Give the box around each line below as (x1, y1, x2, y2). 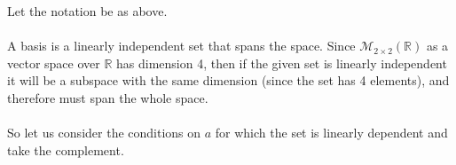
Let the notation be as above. (7, 2, 168, 20)
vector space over (7, 53, 100, 72)
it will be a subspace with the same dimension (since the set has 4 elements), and (7, 71, 450, 90)
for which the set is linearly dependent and (215, 123, 448, 142)
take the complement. (7, 140, 124, 159)
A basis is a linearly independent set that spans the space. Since (7, 36, 356, 55)
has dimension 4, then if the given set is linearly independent (116, 53, 447, 72)
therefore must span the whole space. (7, 88, 208, 106)
